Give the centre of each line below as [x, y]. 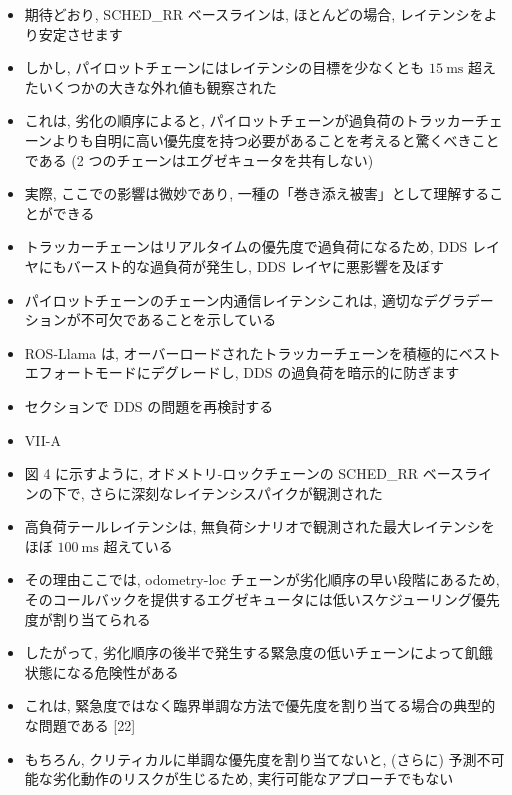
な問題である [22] [80, 725]
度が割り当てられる [87, 618]
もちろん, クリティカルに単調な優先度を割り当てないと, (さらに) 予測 [250, 758]
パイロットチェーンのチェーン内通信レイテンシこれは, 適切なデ [231, 299]
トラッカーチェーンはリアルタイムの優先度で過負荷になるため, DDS [246, 246]
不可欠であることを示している [178, 319]
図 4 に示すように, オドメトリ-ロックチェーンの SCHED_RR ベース [244, 473]
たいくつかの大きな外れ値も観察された [150, 86]
